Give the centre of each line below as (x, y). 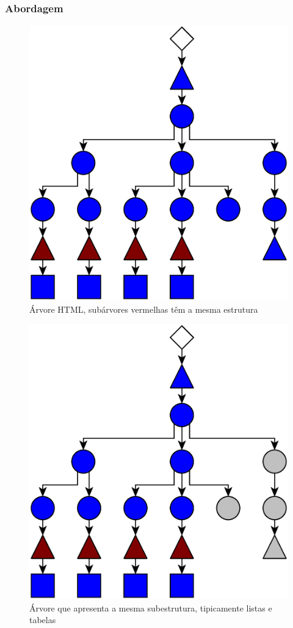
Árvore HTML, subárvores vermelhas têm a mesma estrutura (144, 309)
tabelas (43, 620)
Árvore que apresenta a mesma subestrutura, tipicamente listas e (151, 607)
